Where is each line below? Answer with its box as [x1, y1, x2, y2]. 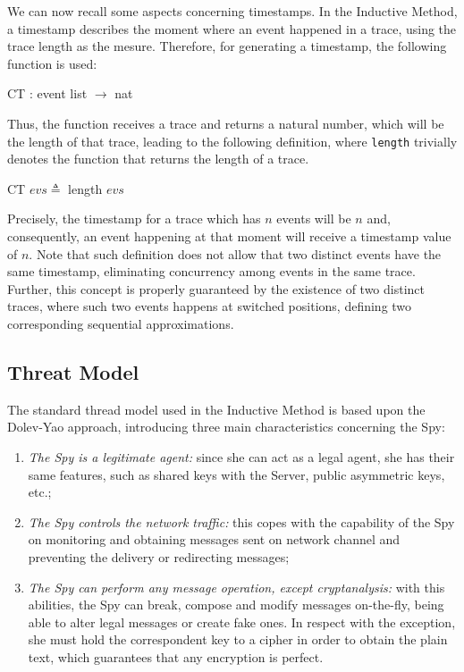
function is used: [7, 54, 97, 72]
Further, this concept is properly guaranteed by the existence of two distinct [7, 279, 425, 298]
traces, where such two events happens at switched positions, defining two [7, 297, 412, 315]
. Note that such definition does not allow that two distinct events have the [29, 244, 442, 263]
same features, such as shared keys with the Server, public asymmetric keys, [28, 465, 445, 483]
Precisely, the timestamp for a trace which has [7, 209, 261, 228]
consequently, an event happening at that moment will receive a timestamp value [7, 227, 451, 245]
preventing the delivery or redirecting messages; [28, 547, 290, 566]
